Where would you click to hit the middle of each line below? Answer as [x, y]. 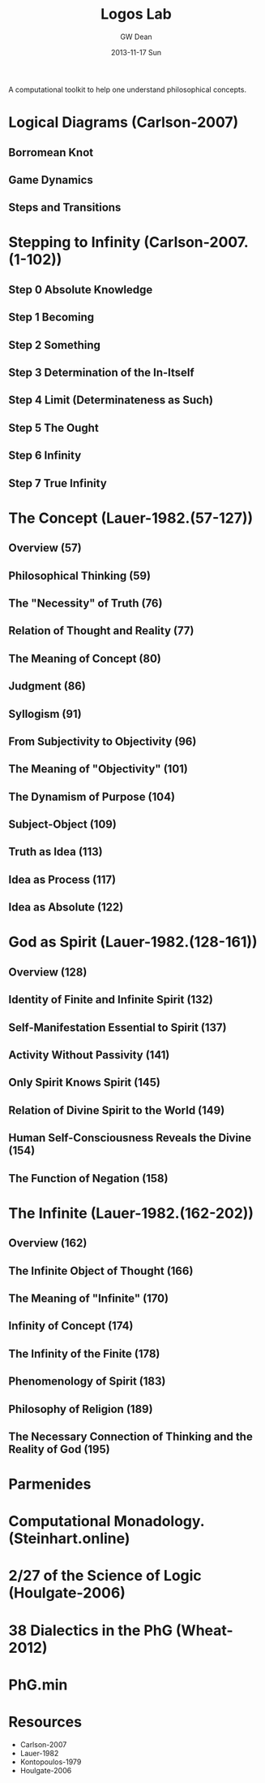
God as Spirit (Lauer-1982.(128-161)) [133, 942]
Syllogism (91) [45, 713]
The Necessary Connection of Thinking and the [130, 1436]
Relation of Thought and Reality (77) [101, 631]
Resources [45, 1722]
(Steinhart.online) [69, 1539]
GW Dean [136, 37]
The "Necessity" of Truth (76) [85, 603]
